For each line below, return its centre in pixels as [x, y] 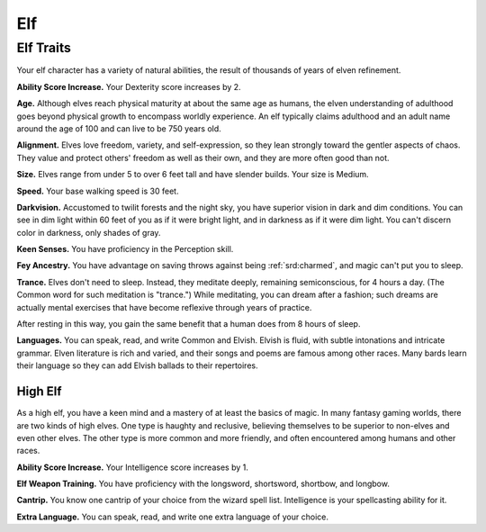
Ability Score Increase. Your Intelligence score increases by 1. [133, 467]
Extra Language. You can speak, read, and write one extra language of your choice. [172, 517]
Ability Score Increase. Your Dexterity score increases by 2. [129, 86]
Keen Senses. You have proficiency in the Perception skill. [125, 249]
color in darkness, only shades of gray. [89, 232]
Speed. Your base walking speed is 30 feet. [98, 191]
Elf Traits [44, 48]
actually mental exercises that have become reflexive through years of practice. [164, 307]
